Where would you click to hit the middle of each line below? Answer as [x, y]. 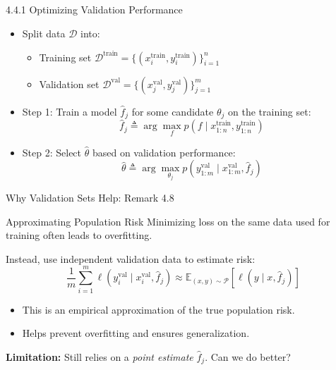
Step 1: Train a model [70, 111]
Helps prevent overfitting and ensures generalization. [136, 333]
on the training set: [270, 111]
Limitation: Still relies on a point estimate [100, 356]
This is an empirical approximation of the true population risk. [158, 309]
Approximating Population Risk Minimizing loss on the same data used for [168, 221]
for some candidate [173, 111]
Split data [44, 33]
